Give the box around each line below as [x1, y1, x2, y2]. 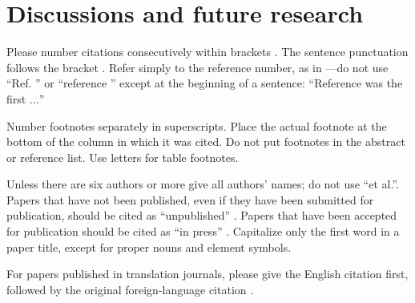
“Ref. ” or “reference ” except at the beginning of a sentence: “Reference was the [6, 75, 403, 91]
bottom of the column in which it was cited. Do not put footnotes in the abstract [6, 133, 405, 150]
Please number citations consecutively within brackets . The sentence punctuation [6, 43, 409, 60]
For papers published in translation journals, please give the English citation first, [6, 265, 409, 282]
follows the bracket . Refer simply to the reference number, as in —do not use [6, 59, 389, 75]
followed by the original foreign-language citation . [6, 281, 254, 297]
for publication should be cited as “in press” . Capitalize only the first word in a [6, 223, 400, 240]
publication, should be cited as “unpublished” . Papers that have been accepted [6, 207, 397, 224]
